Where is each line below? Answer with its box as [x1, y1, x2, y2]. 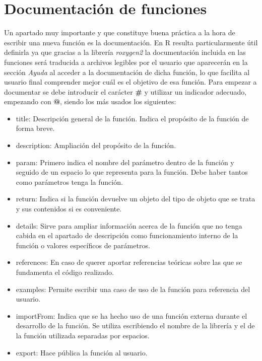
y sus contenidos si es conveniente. [16, 203, 122, 214]
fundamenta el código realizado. [16, 267, 114, 277]
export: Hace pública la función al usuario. [16, 347, 148, 357]
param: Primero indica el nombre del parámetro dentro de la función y [16, 157, 234, 167]
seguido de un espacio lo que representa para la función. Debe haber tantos [16, 167, 248, 177]
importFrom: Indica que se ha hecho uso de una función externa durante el [16, 310, 247, 321]
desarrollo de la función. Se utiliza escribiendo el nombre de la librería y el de [16, 320, 255, 331]
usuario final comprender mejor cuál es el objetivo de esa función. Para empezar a [4, 77, 257, 87]
